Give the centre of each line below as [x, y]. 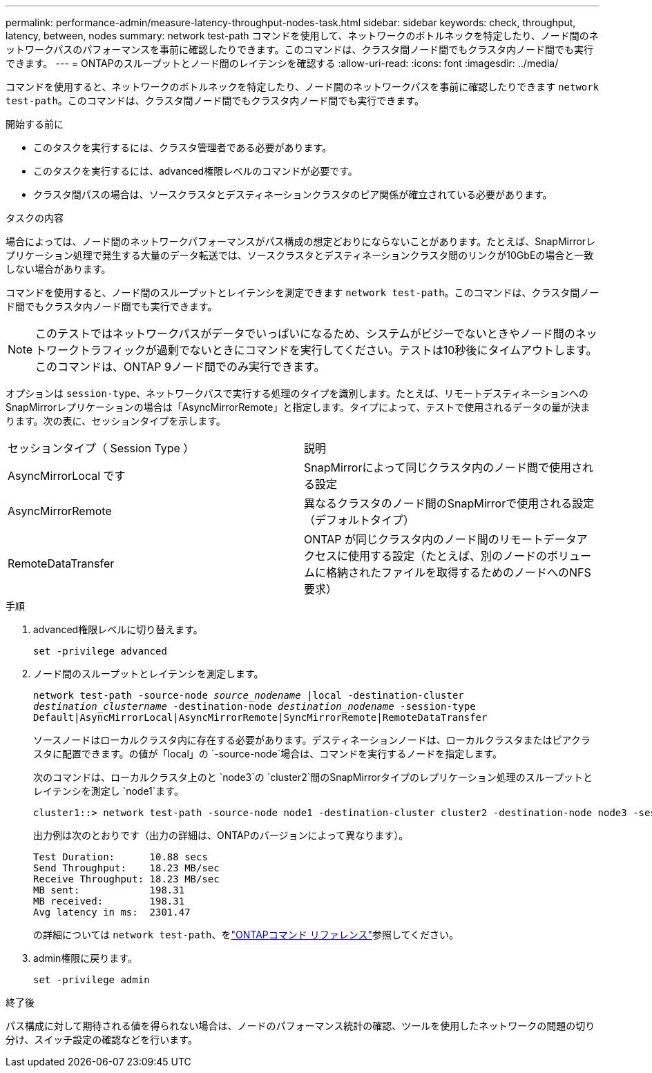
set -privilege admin [92, 980]
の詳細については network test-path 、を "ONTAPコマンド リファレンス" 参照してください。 [246, 935]
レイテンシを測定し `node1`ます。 [108, 791]
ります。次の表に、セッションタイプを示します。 [116, 421]
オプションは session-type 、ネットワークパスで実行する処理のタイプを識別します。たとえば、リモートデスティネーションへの [297, 393]
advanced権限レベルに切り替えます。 [118, 629]
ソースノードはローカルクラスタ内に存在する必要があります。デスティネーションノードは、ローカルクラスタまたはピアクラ [312, 740]
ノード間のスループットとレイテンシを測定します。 [148, 674]
